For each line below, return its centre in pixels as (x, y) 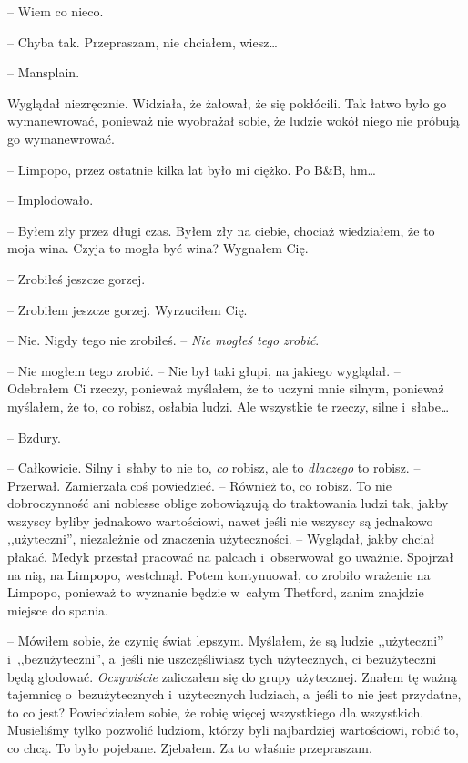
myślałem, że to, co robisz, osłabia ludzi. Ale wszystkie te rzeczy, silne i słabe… (229, 406)
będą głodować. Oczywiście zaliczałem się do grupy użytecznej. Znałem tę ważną (232, 676)
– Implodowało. (51, 200)
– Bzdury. (34, 437)
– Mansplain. (44, 72)
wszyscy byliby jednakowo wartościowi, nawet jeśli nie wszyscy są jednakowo (220, 520)
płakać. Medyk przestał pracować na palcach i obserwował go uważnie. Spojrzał (231, 557)
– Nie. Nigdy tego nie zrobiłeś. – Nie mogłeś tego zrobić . (163, 340)
